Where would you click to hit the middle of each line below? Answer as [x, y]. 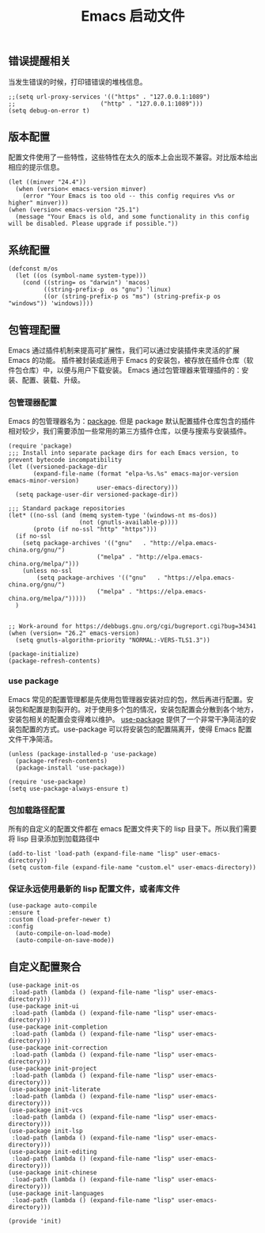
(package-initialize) [44, 655]
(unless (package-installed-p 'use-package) [83, 754]
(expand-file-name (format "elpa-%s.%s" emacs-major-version [136, 474]
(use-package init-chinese [53, 1173]
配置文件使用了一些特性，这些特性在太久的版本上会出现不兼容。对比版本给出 [133, 157]
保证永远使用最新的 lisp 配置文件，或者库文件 [94, 888]
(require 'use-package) [47, 781]
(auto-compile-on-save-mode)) [65, 941]
